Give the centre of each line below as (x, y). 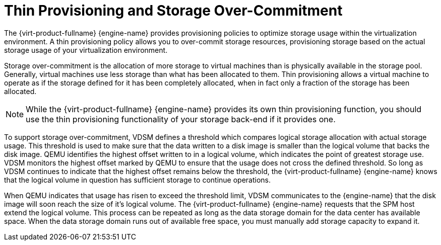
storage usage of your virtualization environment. (86, 50)
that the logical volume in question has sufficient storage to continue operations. (137, 180)
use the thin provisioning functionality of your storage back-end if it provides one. (181, 119)
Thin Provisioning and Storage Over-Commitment (173, 11)
